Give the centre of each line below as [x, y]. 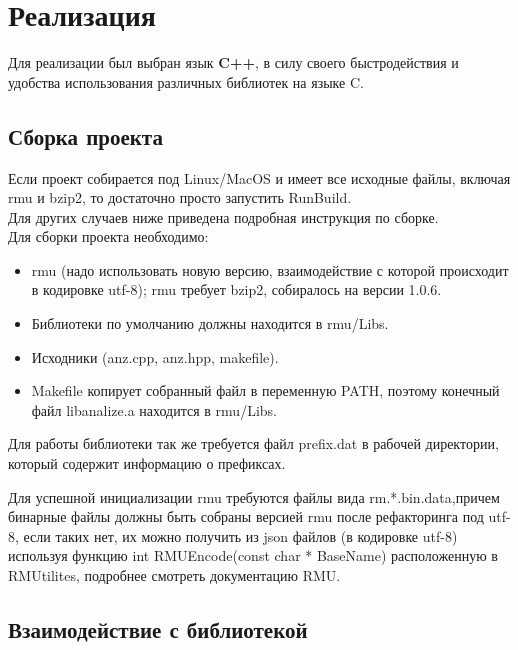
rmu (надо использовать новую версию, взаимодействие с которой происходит [270, 269]
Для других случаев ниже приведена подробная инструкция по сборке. [223, 216]
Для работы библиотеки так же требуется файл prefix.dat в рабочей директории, [253, 443]
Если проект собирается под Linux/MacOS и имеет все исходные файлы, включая [259, 177]
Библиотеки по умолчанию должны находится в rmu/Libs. [210, 323]
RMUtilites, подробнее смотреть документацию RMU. [174, 575]
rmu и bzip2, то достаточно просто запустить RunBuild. [180, 197]
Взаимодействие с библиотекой [158, 629]
